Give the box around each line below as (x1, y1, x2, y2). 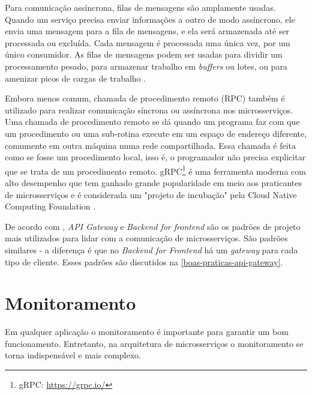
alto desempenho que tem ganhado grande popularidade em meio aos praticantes (5, 176, 302, 188)
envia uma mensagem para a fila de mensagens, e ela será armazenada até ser (5, 25, 290, 37)
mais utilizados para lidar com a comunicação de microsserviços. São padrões (5, 232, 288, 244)
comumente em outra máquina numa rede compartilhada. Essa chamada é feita (5, 139, 296, 151)
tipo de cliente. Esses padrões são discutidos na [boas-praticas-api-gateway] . (5, 255, 283, 268)
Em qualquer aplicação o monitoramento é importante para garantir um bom (5, 325, 289, 338)
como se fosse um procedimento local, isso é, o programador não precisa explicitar (5, 151, 306, 163)
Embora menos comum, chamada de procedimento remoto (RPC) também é (5, 92, 285, 104)
